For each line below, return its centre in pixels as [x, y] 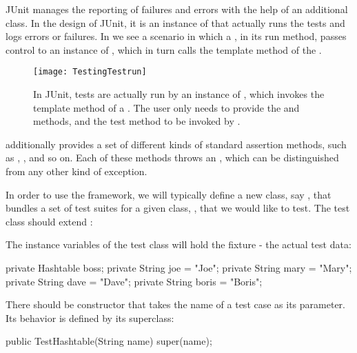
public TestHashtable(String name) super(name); [109, 341]
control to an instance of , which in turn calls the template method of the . [164, 49]
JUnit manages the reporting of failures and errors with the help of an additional [177, 9]
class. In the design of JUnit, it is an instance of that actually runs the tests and [175, 22]
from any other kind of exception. [76, 171]
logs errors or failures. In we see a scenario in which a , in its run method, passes [176, 36]
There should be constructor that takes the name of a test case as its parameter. [175, 304]
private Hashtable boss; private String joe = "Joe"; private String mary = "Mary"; [179, 267]
